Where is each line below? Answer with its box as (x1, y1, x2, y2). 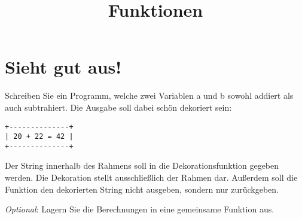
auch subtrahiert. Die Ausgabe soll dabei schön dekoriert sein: (5, 101, 232, 113)
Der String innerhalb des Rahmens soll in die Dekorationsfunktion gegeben (5, 159, 279, 172)
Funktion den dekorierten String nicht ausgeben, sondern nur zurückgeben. (5, 182, 279, 195)
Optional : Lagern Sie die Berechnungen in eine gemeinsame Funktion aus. (5, 203, 274, 215)
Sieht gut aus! (5, 54, 122, 79)
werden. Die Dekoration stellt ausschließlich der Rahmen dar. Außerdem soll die (5, 171, 298, 184)
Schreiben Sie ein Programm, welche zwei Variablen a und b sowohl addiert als (5, 89, 294, 102)
